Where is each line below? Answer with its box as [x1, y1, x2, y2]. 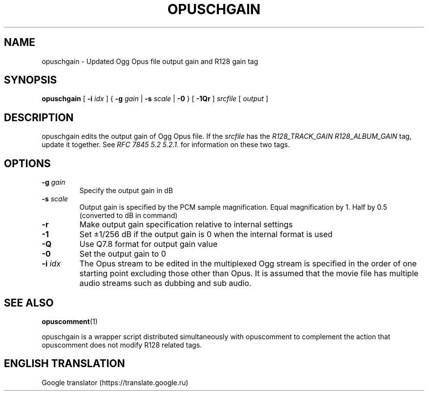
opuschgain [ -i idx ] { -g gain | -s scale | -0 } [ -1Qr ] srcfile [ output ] [42, 94, 268, 103]
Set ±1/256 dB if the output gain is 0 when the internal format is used [79, 229, 333, 240]
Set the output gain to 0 [79, 249, 166, 259]
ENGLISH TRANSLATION [4, 357, 125, 370]
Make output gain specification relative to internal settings [79, 219, 293, 230]
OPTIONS [4, 157, 51, 170]
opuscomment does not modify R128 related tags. [42, 340, 202, 349]
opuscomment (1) [42, 317, 98, 326]
